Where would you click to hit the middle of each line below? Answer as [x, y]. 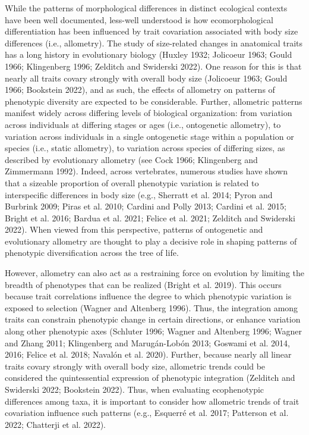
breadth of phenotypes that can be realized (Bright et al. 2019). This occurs [143, 284]
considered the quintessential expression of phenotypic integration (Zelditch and [150, 378]
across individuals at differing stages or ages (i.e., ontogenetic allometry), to [143, 124]
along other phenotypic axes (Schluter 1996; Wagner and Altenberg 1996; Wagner [154, 331]
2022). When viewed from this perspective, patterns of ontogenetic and [134, 229]
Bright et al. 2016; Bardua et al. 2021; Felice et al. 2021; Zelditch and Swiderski [150, 217]
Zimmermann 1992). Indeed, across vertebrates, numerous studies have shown [146, 171]
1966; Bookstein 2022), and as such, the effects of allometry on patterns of [140, 90]
